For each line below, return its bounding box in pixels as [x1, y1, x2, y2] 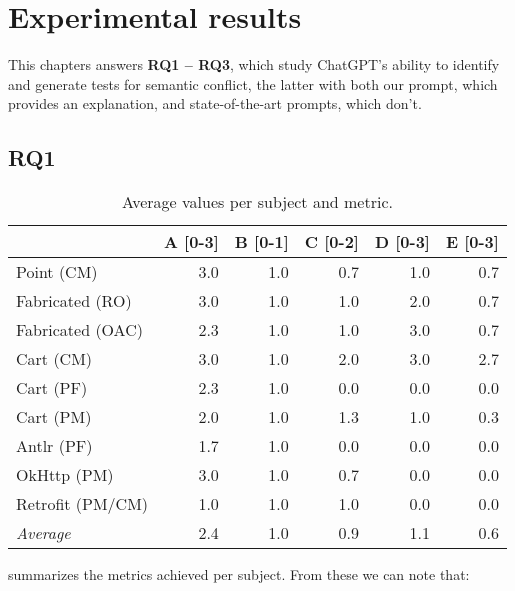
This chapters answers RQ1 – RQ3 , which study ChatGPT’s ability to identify [8, 54, 500, 75]
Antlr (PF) [16, 434, 93, 458]
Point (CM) [16, 260, 98, 284]
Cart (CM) [16, 347, 93, 371]
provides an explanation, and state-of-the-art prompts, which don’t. [8, 93, 422, 114]
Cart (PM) [16, 405, 92, 429]
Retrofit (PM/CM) [16, 492, 149, 516]
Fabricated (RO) [16, 289, 132, 313]
